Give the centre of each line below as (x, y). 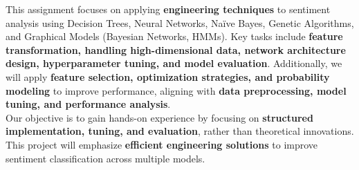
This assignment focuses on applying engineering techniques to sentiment (168, 9)
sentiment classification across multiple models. (105, 158)
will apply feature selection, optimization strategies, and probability (168, 76)
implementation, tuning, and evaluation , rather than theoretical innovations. (180, 131)
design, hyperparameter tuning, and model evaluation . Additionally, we (174, 63)
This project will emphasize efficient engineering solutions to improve (162, 144)
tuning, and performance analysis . (88, 104)
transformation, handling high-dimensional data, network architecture (176, 49)
